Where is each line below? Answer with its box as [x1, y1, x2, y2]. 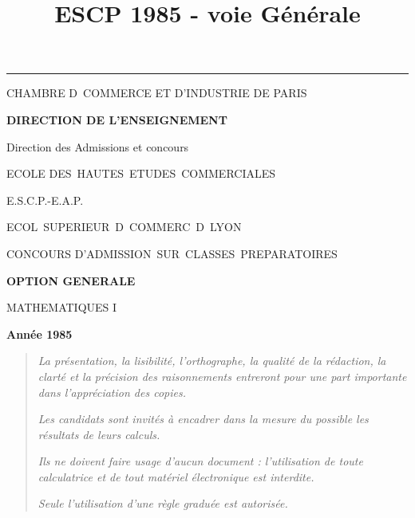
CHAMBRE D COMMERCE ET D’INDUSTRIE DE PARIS [6, 84, 307, 101]
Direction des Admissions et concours [6, 138, 189, 155]
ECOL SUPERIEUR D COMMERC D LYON [6, 218, 242, 235]
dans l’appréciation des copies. [38, 383, 186, 400]
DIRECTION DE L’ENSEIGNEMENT [6, 111, 227, 128]
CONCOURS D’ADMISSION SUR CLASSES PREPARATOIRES [6, 245, 338, 261]
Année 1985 [6, 325, 73, 342]
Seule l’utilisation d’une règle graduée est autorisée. [38, 495, 288, 512]
